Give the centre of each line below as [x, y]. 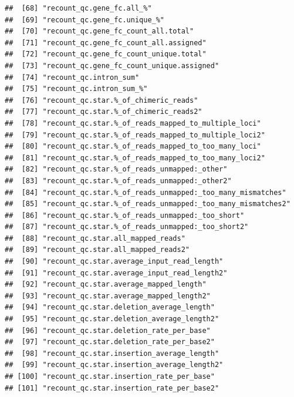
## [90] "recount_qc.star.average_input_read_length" [114, 262]
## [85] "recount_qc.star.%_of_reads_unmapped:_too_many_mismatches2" [148, 204]
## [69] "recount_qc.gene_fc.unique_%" [85, 20]
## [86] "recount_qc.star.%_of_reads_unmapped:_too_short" [125, 215]
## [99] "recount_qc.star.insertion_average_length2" [114, 365]
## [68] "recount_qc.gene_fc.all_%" [78, 8]
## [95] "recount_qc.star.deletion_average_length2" [112, 319]
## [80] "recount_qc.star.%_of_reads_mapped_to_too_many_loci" [133, 147]
